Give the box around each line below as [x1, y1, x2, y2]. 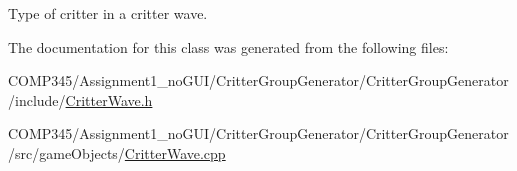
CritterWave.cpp [124, 142, 226, 163]
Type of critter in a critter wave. [8, 3, 208, 23]
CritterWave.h [65, 89, 153, 110]
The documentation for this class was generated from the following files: [8, 36, 449, 57]
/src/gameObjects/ [8, 142, 125, 163]
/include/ [8, 89, 66, 110]
